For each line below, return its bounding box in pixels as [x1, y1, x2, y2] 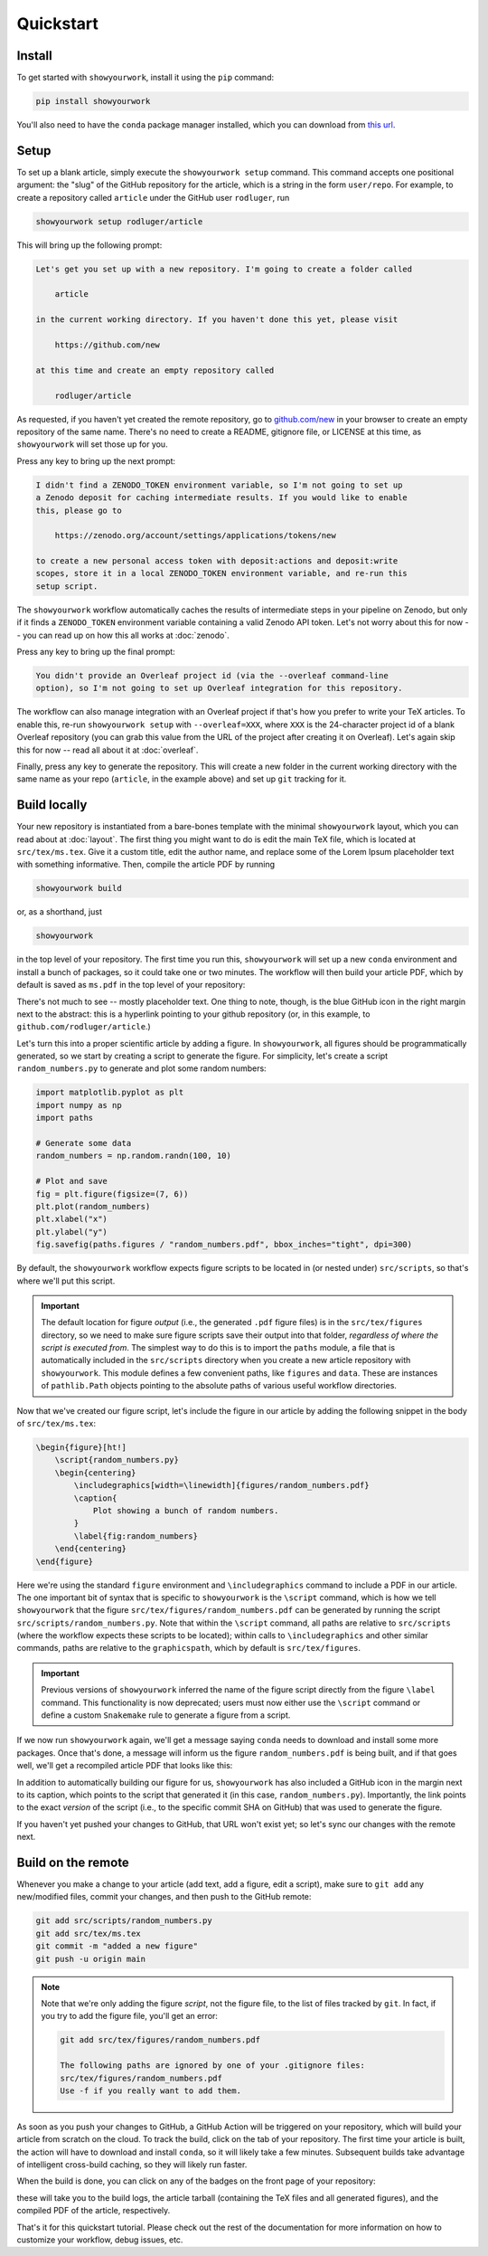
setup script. [35, 581, 99, 592]
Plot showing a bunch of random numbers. [92, 1505, 279, 1515]
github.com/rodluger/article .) [16, 1021, 151, 1032]
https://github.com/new [54, 340, 160, 350]
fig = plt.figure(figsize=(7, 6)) [35, 1189, 189, 1199]
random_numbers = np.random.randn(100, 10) [35, 1151, 232, 1161]
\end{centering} [54, 1543, 127, 1554]
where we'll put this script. [16, 1275, 116, 1286]
